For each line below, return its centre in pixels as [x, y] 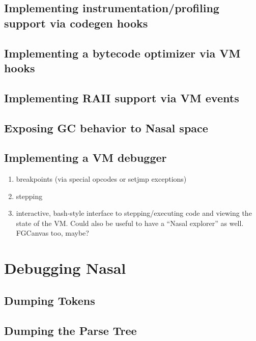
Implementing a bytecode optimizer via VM [122, 53]
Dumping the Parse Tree [70, 330]
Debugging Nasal [65, 268]
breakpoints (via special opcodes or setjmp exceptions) [101, 179]
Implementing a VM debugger [86, 158]
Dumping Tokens [50, 300]
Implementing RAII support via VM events [122, 97]
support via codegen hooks [76, 23]
